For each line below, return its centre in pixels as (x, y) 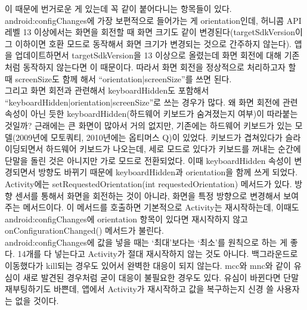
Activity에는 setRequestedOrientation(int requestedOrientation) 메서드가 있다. (148, 183)
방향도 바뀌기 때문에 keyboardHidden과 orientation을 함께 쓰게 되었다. (168, 172)
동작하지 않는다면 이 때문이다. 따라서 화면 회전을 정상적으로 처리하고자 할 (159, 66)
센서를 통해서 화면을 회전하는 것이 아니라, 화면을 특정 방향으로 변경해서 (148, 195)
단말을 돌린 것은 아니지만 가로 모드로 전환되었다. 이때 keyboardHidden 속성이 (148, 160)
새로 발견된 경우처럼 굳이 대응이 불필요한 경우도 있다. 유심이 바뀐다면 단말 (161, 277)
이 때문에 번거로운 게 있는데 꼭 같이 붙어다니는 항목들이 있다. (118, 8)
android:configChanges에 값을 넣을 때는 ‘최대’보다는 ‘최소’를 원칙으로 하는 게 (146, 242)
